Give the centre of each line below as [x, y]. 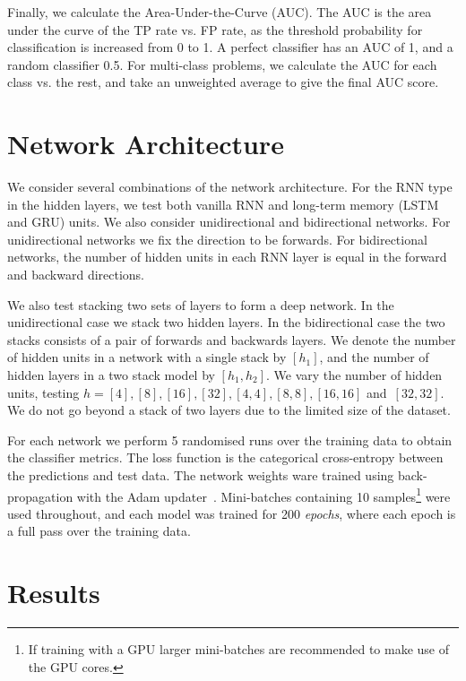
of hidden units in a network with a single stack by [147, 357]
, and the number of [374, 357]
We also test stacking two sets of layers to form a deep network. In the [201, 304]
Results [54, 593]
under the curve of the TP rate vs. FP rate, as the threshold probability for [215, 29]
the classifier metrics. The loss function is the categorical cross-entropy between [225, 457]
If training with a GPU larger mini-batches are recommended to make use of [239, 649]
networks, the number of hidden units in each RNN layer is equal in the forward [227, 257]
